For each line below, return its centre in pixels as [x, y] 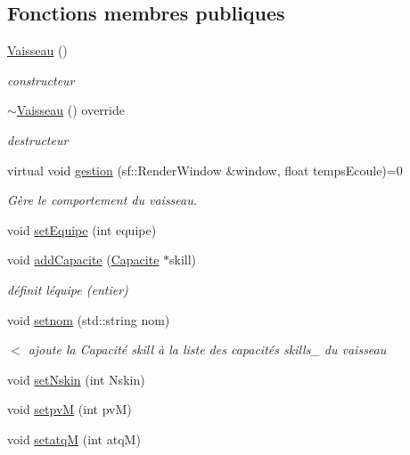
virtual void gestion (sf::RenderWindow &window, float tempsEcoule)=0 [205, 170]
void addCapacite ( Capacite [83, 260]
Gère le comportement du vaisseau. [102, 200]
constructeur [41, 80]
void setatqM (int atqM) [74, 439]
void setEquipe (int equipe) [82, 229]
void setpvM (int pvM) [70, 409]
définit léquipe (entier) [68, 289]
